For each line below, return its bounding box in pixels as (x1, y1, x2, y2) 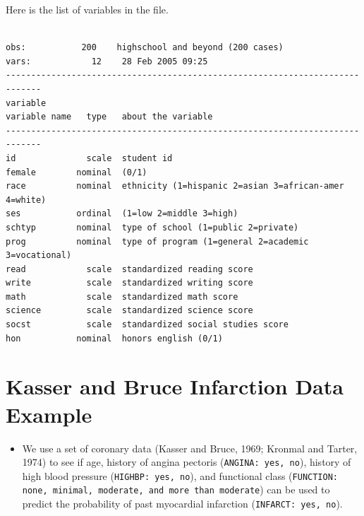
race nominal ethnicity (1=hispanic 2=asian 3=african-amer (6, 181, 344, 192)
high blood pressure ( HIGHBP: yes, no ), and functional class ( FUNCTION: (22, 468, 339, 483)
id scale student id (6, 153, 173, 163)
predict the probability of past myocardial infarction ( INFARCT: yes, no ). (22, 496, 343, 511)
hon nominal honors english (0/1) (6, 333, 223, 344)
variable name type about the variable (6, 112, 213, 122)
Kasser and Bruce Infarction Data (6, 372, 344, 401)
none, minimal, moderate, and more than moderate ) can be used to (22, 482, 330, 497)
